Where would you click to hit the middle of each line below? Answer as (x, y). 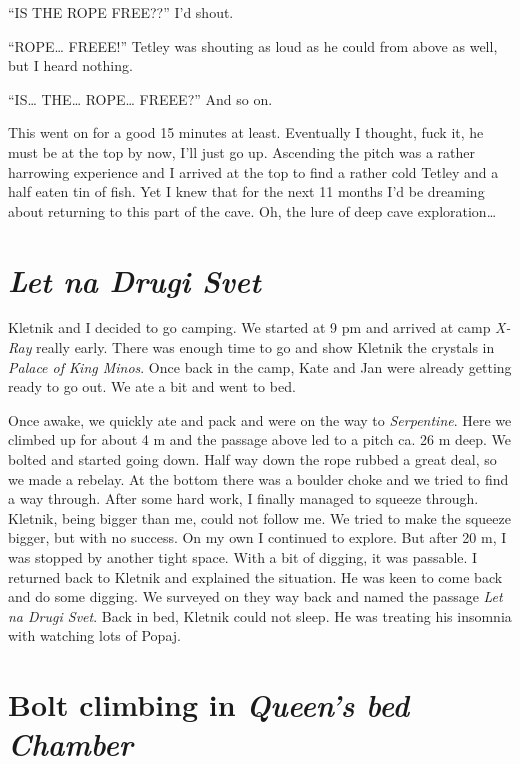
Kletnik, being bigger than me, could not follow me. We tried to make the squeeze (259, 517)
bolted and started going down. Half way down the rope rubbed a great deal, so (252, 459)
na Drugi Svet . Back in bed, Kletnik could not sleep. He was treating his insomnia (260, 615)
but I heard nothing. (70, 65)
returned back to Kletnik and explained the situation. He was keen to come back (255, 576)
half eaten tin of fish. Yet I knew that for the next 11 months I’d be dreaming (246, 191)
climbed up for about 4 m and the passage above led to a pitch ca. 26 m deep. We (259, 439)
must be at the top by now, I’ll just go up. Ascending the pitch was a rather (242, 151)
